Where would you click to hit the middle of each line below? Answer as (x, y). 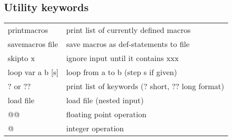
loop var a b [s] (33, 72)
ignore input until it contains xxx (123, 58)
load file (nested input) (105, 100)
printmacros (28, 30)
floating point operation (106, 114)
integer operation (95, 128)
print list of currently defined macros (129, 30)
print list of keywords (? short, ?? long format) (145, 86)
